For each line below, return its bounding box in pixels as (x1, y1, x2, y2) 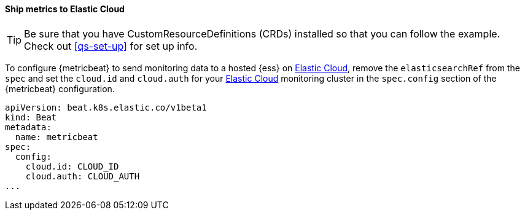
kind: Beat (5, 112, 57, 122)
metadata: (5, 122, 52, 132)
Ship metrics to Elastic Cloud (5, 4, 125, 14)
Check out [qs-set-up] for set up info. (24, 39, 198, 52)
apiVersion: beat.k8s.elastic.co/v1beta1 (5, 102, 207, 112)
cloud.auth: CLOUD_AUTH (25, 171, 140, 181)
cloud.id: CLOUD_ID (25, 161, 119, 171)
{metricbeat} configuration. (5, 83, 115, 94)
